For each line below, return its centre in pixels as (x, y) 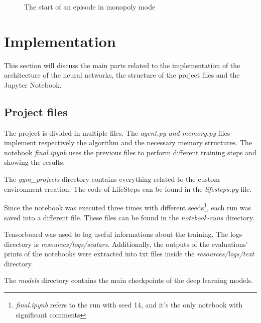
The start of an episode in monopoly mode (90, 7)
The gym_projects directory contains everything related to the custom (112, 179)
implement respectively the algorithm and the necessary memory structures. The (128, 142)
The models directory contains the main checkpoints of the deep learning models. (128, 280)
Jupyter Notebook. (33, 84)
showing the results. (35, 162)
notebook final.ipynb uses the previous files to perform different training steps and (130, 152)
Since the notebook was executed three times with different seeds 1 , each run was (128, 207)
